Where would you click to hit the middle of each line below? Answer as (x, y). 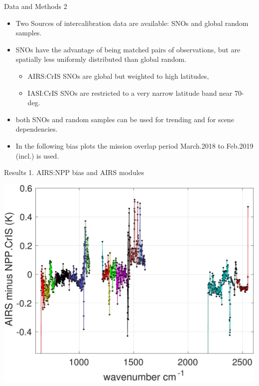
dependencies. (37, 129)
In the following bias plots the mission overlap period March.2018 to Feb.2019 (134, 145)
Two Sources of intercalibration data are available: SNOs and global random (132, 23)
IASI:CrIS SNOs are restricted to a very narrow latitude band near (130, 93)
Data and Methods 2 (36, 6)
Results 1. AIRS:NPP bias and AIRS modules (74, 172)
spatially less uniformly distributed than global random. (101, 59)
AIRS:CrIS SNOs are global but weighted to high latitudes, (118, 76)
